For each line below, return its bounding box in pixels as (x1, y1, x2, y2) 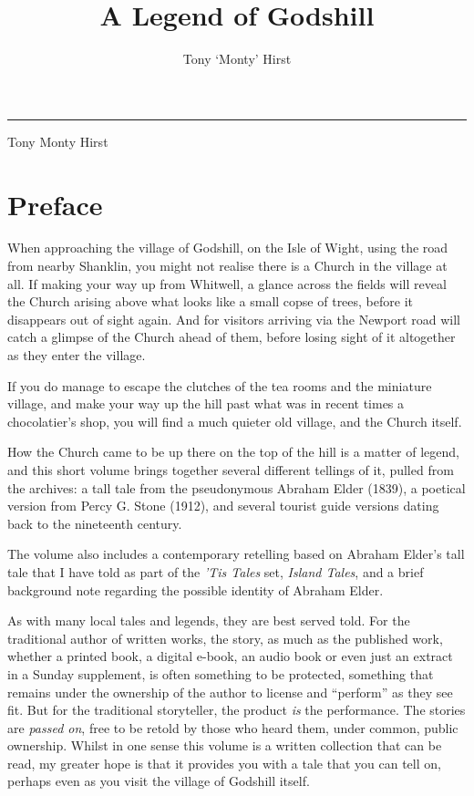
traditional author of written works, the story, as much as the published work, (7, 628, 443, 647)
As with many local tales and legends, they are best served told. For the (7, 611, 410, 630)
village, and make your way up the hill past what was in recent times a (7, 394, 405, 413)
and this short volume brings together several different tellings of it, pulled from (7, 460, 454, 479)
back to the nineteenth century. (7, 513, 182, 532)
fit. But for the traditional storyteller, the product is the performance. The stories (7, 700, 466, 719)
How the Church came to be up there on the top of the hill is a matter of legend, (7, 442, 459, 461)
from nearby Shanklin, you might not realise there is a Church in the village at (7, 256, 448, 275)
